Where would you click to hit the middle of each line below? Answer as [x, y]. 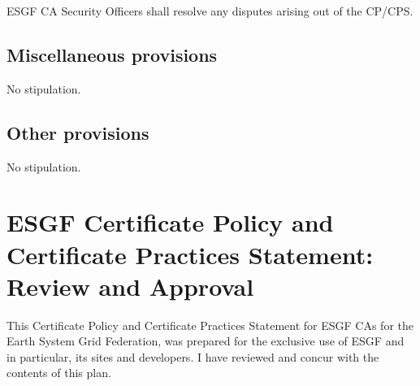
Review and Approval [130, 286]
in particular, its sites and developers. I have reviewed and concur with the [193, 356]
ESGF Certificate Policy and [170, 222]
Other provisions [78, 132]
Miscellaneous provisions [112, 54]
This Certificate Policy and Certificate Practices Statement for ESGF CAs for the [210, 325]
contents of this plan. [59, 373]
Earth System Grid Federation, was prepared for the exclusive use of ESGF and [206, 341]
